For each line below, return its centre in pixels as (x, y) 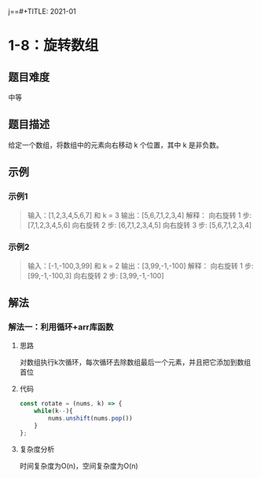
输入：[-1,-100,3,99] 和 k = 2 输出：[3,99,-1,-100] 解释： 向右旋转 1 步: (140, 266)
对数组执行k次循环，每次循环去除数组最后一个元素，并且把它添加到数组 (135, 362)
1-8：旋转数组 (53, 46)
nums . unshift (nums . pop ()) (90, 419)
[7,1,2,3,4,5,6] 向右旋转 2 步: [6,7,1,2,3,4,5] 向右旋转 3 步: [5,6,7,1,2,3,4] (140, 225)
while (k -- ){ (53, 411)
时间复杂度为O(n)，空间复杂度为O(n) (79, 465)
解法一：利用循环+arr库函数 (61, 327)
